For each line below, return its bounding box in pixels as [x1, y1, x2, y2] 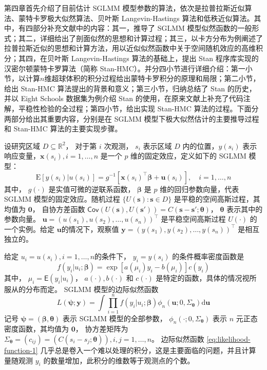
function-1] [4, 344, 38, 355]
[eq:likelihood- [206, 333, 251, 344]
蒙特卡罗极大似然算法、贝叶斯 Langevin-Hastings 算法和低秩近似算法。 [18, 12, 254, 23]
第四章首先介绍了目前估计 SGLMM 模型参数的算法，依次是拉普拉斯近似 [4, 3, 245, 13]
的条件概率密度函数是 [172, 251, 244, 262]
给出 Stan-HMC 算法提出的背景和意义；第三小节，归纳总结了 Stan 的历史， [4, 83, 256, 93]
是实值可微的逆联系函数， [48, 183, 135, 194]
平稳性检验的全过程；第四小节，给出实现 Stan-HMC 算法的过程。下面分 [18, 103, 259, 113]
